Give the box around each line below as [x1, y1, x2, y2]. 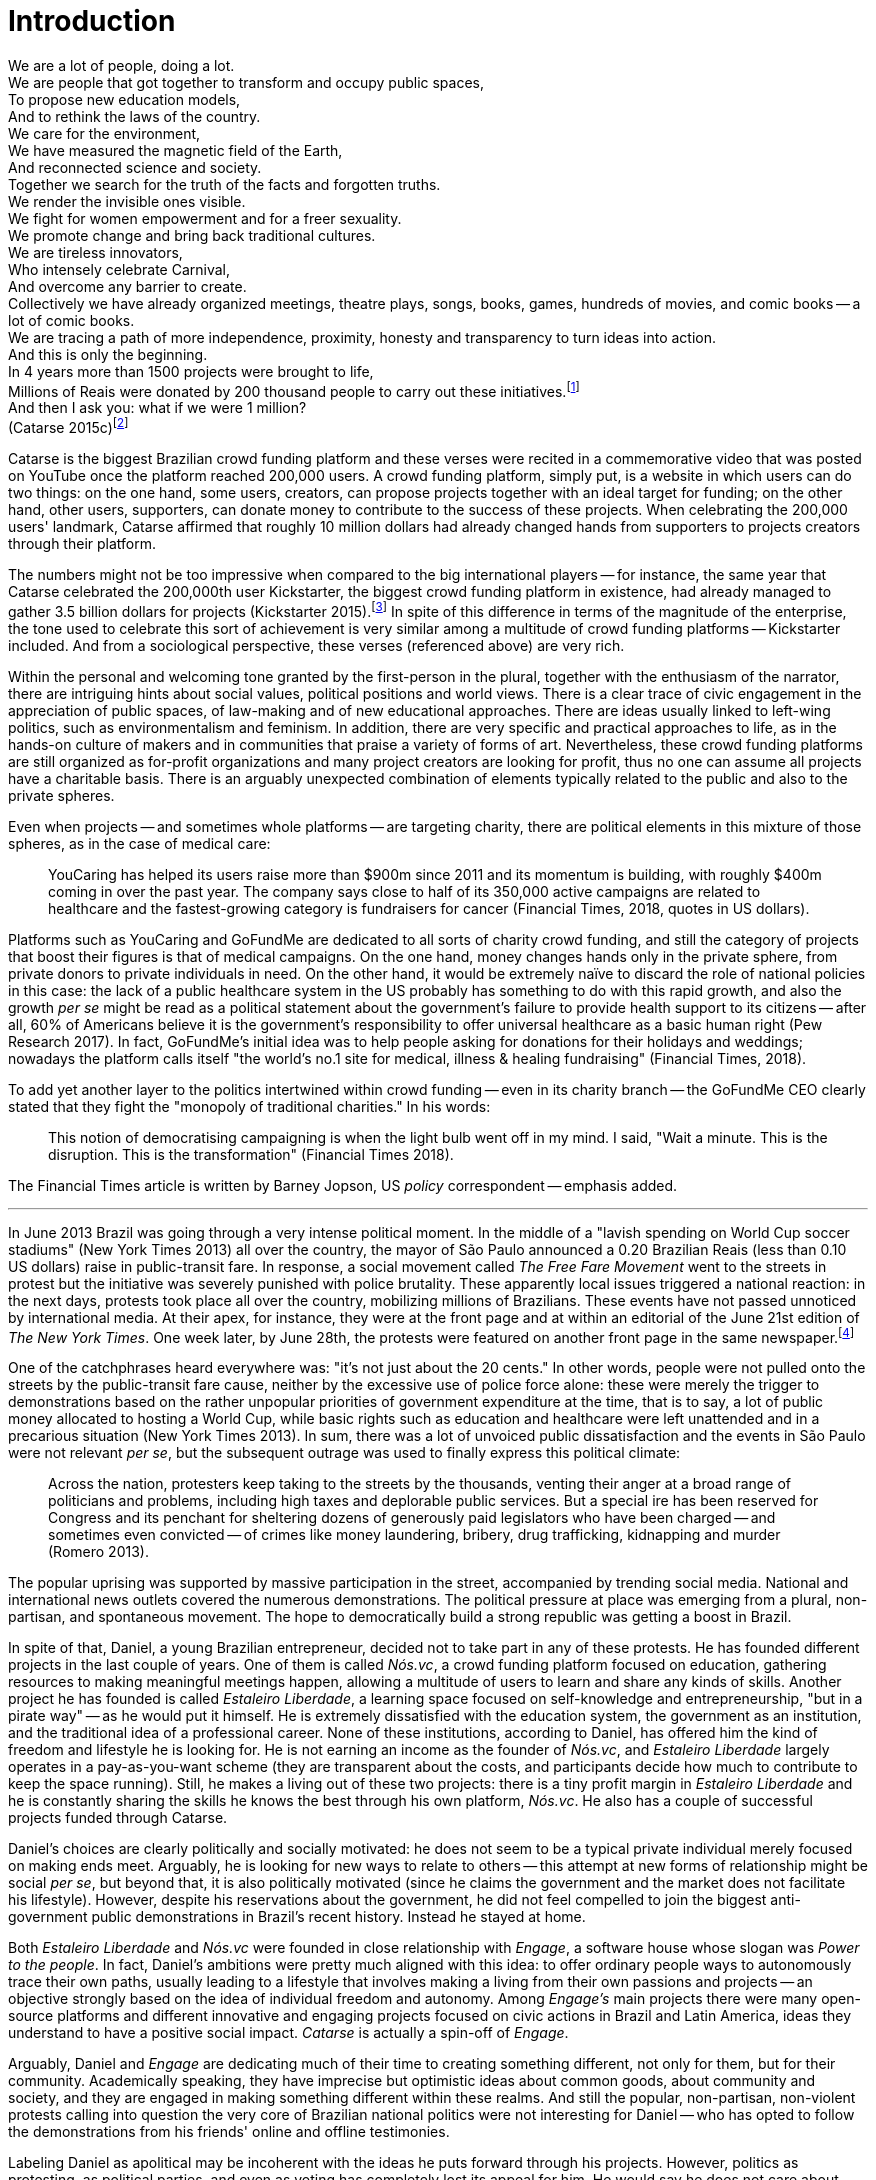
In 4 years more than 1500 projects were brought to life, [8, 362, 374, 380]
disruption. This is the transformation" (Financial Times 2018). [48, 1145, 454, 1163]
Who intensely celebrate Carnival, [8, 260, 231, 278]
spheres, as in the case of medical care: [8, 834, 271, 852]
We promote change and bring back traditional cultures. [8, 226, 376, 244]
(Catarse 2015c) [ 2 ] [8, 416, 129, 437]
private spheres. [8, 786, 115, 804]
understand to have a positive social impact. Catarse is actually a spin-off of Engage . [8, 2024, 569, 2042]
